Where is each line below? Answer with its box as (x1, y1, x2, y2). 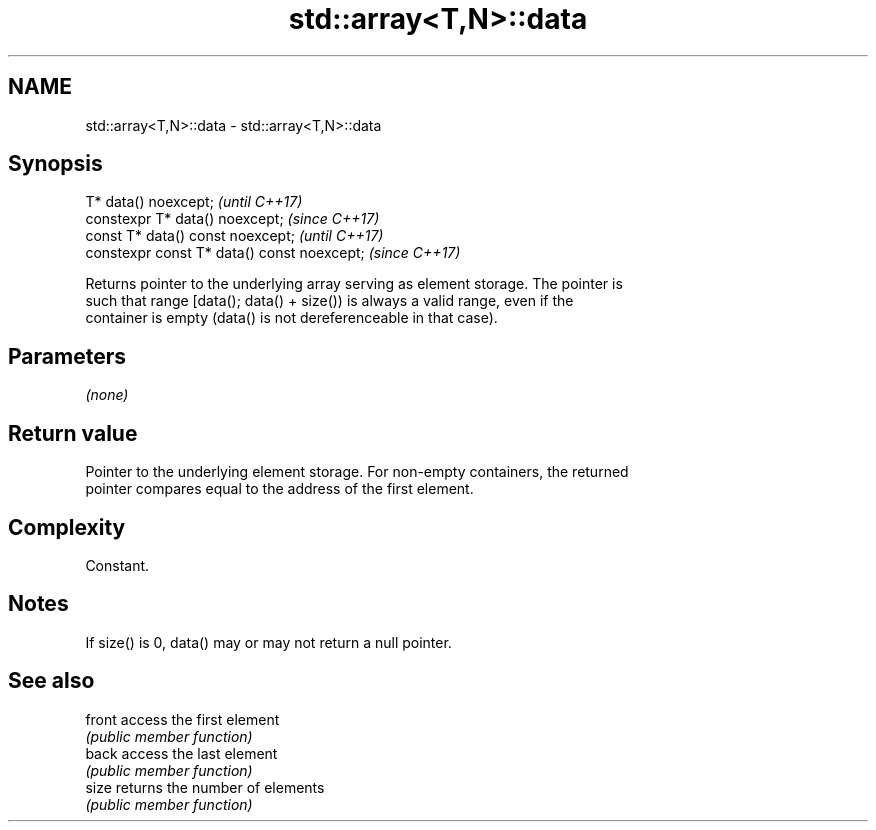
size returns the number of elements (85, 778, 325, 796)
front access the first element (85, 710, 280, 728)
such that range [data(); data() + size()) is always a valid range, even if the (85, 292, 574, 310)
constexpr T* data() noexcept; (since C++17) (85, 210, 380, 228)
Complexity (8, 514, 126, 540)
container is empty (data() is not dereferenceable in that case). (85, 309, 498, 327)
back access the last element (85, 744, 278, 762)
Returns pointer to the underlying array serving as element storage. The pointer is (85, 275, 623, 293)
